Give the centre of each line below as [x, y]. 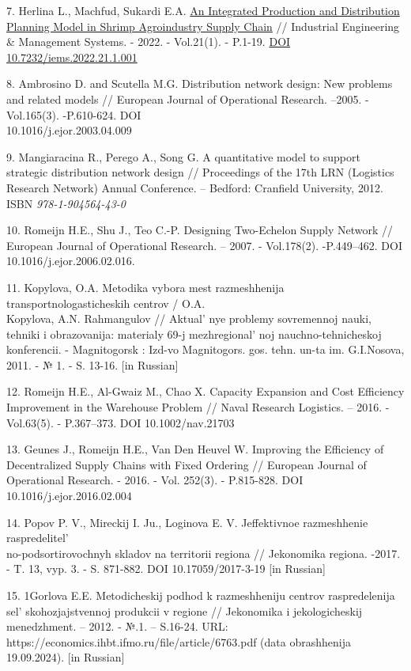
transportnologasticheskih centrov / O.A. [106, 303]
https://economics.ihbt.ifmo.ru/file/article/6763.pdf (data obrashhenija [179, 641]
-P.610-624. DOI [102, 114]
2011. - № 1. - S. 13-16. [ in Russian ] [92, 364]
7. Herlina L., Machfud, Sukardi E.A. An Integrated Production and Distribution [203, 10]
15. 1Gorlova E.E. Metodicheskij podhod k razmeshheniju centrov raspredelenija [201, 595]
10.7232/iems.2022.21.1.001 [72, 57]
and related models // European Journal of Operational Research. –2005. [184, 99]
